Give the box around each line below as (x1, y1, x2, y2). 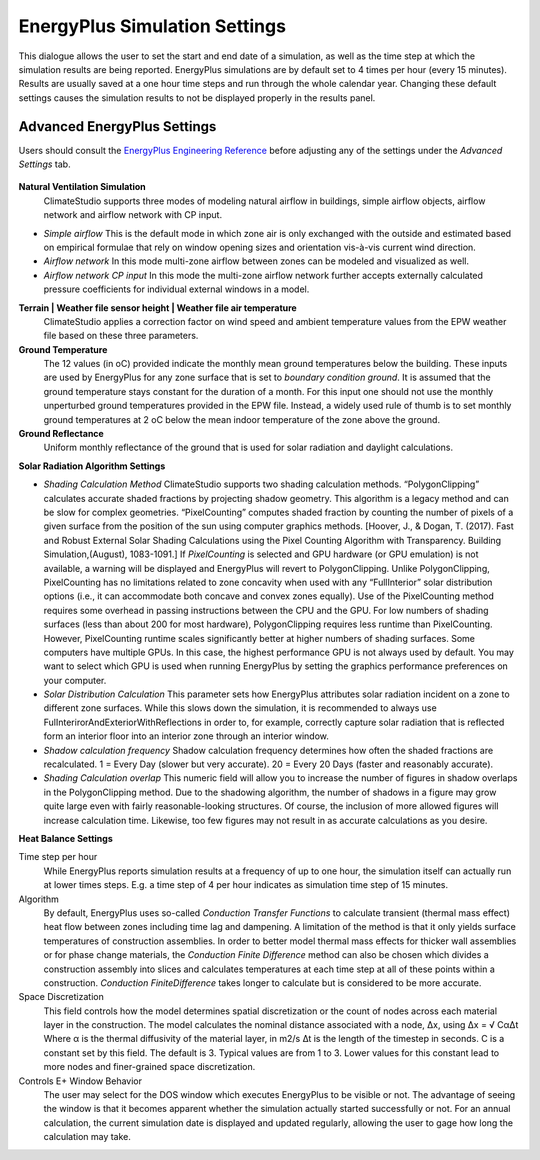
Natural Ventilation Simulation (18, 181, 147, 193)
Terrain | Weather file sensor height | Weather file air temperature (18, 301, 297, 314)
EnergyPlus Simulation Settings (18, 15, 287, 37)
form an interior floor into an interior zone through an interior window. (43, 730, 330, 742)
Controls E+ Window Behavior (18, 1075, 142, 1087)
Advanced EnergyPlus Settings (18, 118, 217, 135)
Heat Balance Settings (18, 832, 114, 844)
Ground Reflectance (18, 428, 104, 440)
